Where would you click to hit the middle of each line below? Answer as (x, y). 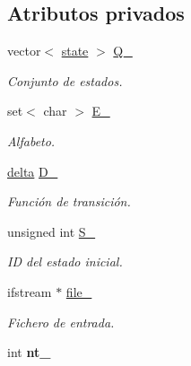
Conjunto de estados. (65, 80)
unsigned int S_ (52, 231)
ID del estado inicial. (65, 261)
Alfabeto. (31, 140)
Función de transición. (69, 201)
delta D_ (33, 171)
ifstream (30, 291)
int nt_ (29, 352)
